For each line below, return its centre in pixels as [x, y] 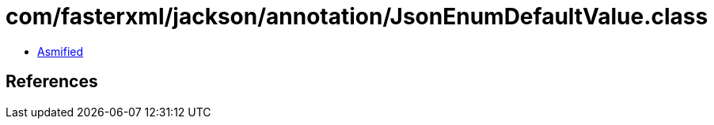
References [52, 82]
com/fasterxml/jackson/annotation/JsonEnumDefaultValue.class [357, 17]
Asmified [61, 51]
